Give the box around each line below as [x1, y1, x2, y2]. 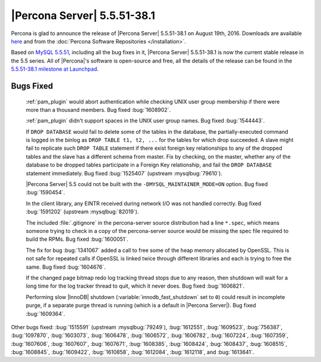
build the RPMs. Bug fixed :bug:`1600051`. [26, 235, 129, 243]
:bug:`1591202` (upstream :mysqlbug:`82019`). [26, 208, 139, 215]
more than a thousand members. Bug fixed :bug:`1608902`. [26, 106, 171, 113]
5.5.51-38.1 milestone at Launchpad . [11, 65, 99, 73]
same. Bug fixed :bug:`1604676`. [26, 263, 106, 270]
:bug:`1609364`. [26, 310, 65, 317]
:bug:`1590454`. [26, 189, 65, 196]
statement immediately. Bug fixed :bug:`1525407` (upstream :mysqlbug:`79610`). [26, 169, 223, 177]
